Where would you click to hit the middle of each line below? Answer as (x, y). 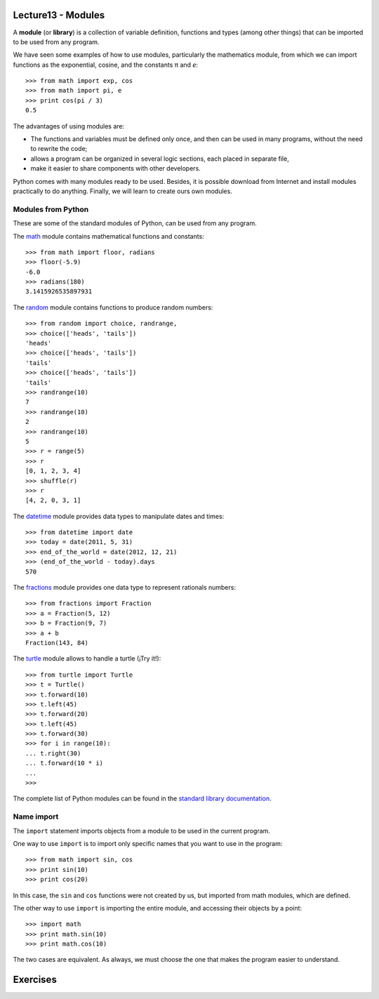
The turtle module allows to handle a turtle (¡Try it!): (87, 659)
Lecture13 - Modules (59, 15)
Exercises (35, 980)
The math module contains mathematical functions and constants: (109, 236)
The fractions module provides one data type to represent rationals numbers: (125, 588)
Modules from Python (51, 209)
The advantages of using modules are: (69, 126)
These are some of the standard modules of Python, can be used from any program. (135, 223)
